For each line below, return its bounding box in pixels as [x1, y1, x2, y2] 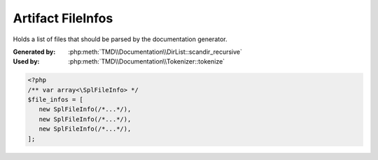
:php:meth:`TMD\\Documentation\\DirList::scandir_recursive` [68, 48, 243, 56]
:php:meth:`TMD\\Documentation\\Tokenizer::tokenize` [68, 57, 225, 66]
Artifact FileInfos [13, 10, 113, 26]
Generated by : [13, 48, 56, 56]
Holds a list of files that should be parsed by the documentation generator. [13, 35, 227, 43]
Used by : [13, 57, 40, 66]
